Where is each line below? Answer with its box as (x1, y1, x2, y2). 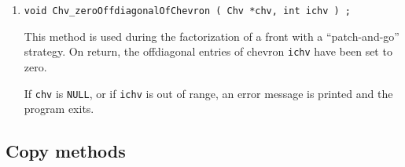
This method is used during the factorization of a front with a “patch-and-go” (24, 27, 399, 44)
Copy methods (6, 139, 126, 163)
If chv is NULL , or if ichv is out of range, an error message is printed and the (24, 85, 393, 101)
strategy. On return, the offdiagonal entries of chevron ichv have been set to (24, 43, 392, 60)
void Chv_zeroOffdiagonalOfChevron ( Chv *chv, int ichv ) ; (24, 5, 352, 16)
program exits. (24, 100, 94, 117)
